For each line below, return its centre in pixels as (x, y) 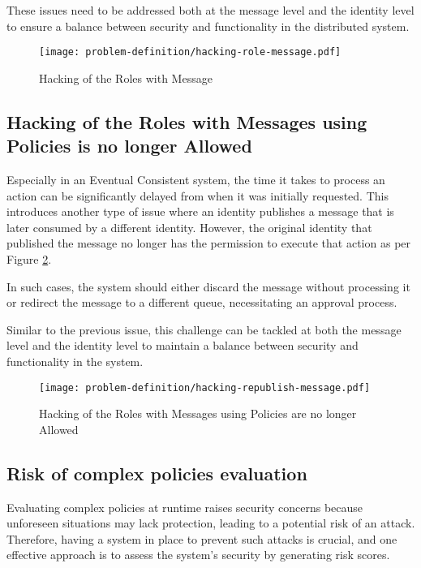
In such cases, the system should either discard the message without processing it (208, 286)
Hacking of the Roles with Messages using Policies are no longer (198, 413)
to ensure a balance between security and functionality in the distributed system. (208, 26)
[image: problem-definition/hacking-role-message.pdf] (190, 52)
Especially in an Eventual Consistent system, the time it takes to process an (196, 180)
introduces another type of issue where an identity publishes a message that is (200, 211)
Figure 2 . (29, 259)
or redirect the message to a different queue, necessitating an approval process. (202, 302)
